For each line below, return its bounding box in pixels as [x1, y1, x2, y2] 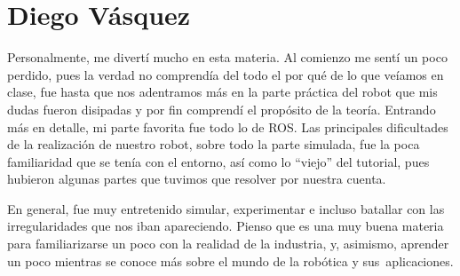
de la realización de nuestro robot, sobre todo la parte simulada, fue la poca [7, 135, 420, 154]
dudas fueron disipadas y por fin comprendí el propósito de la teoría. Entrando [7, 99, 436, 118]
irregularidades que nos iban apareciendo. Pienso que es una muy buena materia [7, 217, 444, 235]
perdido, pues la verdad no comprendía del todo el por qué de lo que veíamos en [7, 65, 444, 83]
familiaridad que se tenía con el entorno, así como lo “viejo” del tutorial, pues [7, 152, 430, 170]
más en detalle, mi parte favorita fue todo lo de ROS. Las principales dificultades [7, 117, 448, 136]
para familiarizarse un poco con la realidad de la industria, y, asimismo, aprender [7, 234, 449, 253]
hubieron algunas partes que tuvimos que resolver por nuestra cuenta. [7, 170, 386, 188]
